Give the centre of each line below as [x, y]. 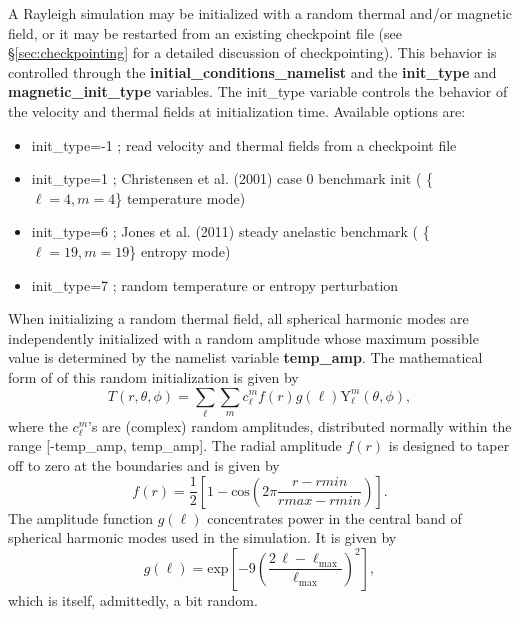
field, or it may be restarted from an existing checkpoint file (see [205, 32]
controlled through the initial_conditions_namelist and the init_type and [252, 71]
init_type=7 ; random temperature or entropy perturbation [215, 284]
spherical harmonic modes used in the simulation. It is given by [202, 537]
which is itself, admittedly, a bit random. [133, 599]
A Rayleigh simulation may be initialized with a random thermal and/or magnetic [260, 13]
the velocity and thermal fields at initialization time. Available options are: [237, 110]
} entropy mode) [180, 250]
